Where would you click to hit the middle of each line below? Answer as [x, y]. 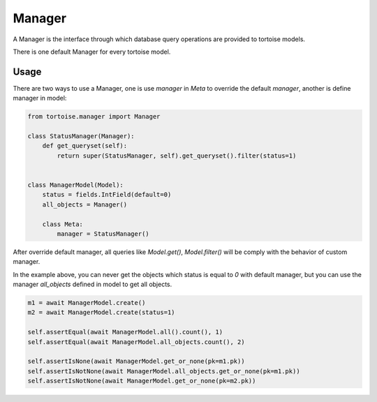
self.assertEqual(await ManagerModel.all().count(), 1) [125, 332]
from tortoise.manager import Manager [94, 117]
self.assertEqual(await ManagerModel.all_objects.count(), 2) [136, 342]
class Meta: [63, 224]
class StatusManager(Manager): [81, 136]
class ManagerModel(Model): [75, 185]
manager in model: [40, 98]
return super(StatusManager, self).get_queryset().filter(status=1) [177, 156]
